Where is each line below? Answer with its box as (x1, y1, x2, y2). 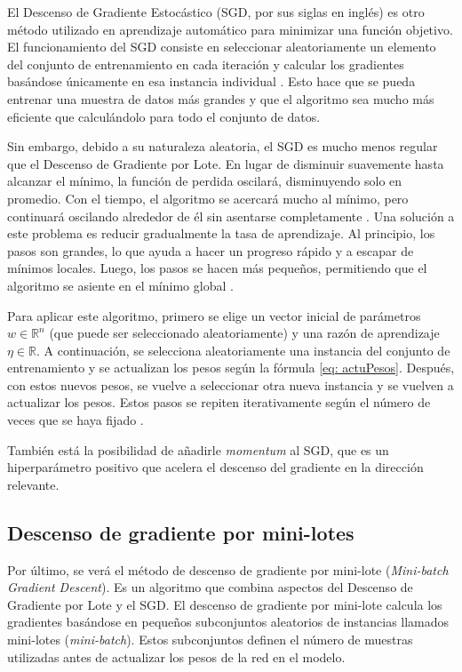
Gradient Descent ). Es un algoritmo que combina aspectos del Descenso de (7, 578, 413, 596)
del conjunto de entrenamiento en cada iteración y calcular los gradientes (7, 54, 404, 73)
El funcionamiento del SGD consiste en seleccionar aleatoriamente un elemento (7, 37, 436, 56)
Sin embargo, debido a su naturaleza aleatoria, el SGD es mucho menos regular (7, 137, 438, 156)
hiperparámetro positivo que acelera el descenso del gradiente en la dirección (7, 458, 424, 476)
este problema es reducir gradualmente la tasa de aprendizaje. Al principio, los (7, 224, 435, 243)
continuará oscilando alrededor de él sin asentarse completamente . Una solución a (7, 206, 455, 225)
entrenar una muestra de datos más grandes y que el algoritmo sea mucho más (7, 89, 434, 108)
